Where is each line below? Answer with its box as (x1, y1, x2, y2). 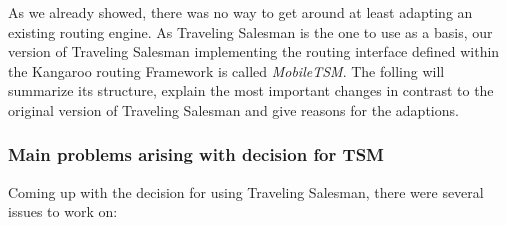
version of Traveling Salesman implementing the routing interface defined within (8, 41, 500, 62)
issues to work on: (8, 201, 118, 222)
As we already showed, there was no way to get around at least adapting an (8, 2, 473, 22)
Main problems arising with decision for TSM (8, 142, 384, 167)
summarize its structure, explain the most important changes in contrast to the (8, 80, 494, 101)
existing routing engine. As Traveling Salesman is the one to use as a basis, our (8, 21, 493, 42)
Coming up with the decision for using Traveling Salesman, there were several (8, 181, 484, 202)
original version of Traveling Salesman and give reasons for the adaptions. (8, 99, 459, 120)
